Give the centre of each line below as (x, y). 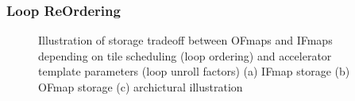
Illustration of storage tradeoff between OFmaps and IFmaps (185, 40)
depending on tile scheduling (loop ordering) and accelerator (185, 55)
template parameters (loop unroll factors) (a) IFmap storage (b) (194, 71)
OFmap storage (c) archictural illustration (141, 87)
